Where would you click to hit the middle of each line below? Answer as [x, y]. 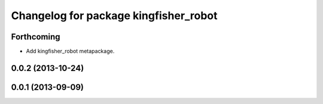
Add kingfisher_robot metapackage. [70, 51]
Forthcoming [36, 37]
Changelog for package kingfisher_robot [114, 16]
